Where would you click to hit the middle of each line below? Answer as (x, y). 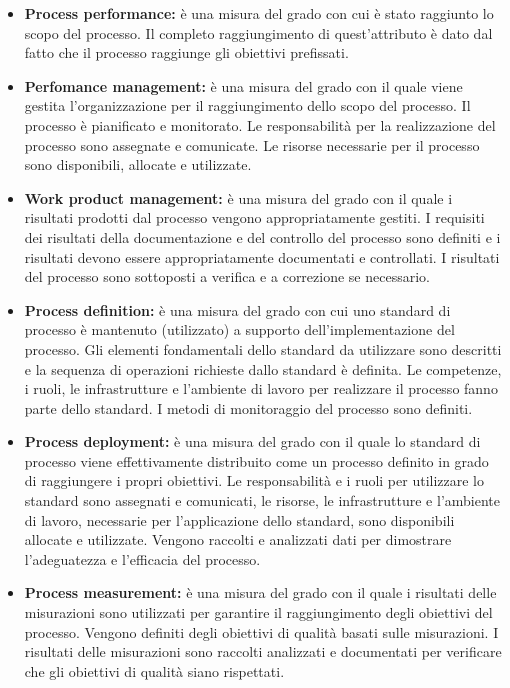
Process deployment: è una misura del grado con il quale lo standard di (252, 441)
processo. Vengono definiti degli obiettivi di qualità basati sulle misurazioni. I (261, 631)
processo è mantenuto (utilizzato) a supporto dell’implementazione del (239, 329)
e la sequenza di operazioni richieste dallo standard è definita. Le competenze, (263, 368)
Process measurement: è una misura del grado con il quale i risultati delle (260, 592)
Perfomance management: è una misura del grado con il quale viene (243, 85)
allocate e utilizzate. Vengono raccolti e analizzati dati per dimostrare (238, 539)
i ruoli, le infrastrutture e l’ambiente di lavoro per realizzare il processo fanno (261, 388)
